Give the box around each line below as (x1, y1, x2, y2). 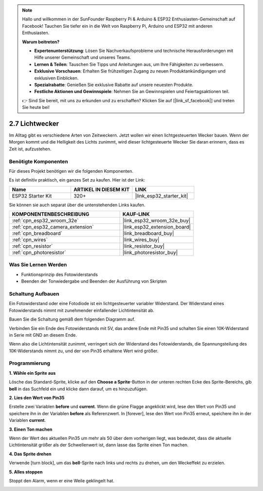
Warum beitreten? (22, 39, 60, 45)
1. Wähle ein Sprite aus (9, 370, 56, 376)
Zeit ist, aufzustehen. (9, 146, 52, 152)
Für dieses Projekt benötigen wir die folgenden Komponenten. (9, 168, 133, 174)
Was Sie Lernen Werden (9, 261, 67, 268)
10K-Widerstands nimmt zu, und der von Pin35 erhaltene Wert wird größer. (9, 348, 159, 354)
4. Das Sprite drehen (9, 451, 52, 457)
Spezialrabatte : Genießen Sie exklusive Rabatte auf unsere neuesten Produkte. (34, 82, 193, 88)
